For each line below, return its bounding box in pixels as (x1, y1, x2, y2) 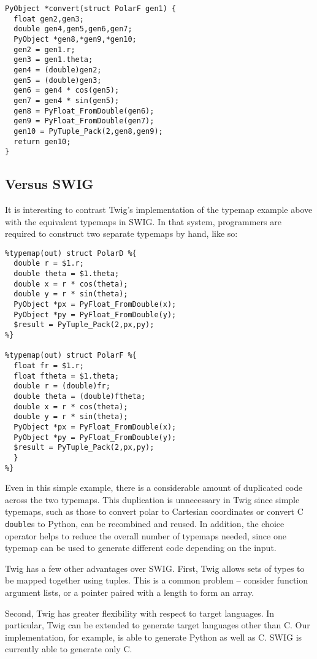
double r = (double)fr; (13, 382, 110, 391)
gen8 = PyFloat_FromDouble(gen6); (13, 106, 155, 115)
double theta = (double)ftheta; (13, 392, 146, 401)
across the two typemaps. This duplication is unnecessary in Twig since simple (5, 493, 300, 506)
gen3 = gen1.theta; (13, 55, 93, 64)
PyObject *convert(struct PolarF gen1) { (5, 4, 177, 13)
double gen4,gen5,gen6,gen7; (13, 25, 132, 34)
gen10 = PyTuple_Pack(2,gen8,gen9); (13, 126, 163, 136)
